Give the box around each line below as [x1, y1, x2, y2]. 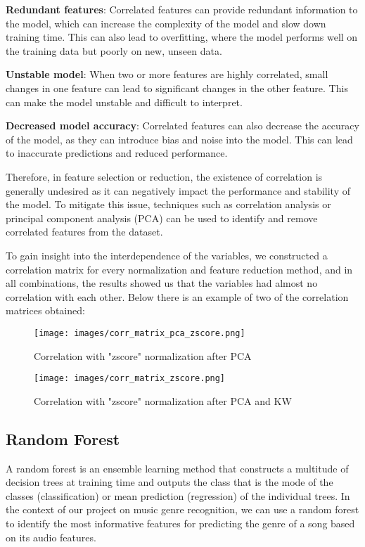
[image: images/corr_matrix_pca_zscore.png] [34, 328, 245, 338]
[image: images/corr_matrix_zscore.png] [34, 373, 226, 384]
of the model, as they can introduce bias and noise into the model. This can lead [6, 131, 353, 146]
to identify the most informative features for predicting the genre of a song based [6, 515, 355, 530]
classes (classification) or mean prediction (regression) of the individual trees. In [6, 488, 350, 503]
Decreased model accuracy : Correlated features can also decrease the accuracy [6, 118, 359, 133]
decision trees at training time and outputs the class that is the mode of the [6, 475, 333, 489]
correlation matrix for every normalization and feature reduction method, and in [6, 262, 353, 276]
